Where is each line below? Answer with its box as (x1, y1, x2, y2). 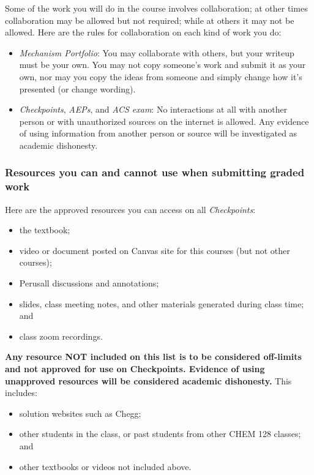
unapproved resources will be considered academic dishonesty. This (5, 374, 292, 387)
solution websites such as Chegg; (19, 406, 141, 419)
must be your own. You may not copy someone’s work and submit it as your (19, 58, 306, 71)
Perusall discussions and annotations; (19, 277, 159, 290)
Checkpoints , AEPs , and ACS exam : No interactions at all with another (19, 103, 288, 116)
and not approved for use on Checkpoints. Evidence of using (5, 362, 265, 375)
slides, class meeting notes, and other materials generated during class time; (19, 297, 304, 310)
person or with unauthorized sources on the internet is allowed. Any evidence (19, 114, 309, 127)
